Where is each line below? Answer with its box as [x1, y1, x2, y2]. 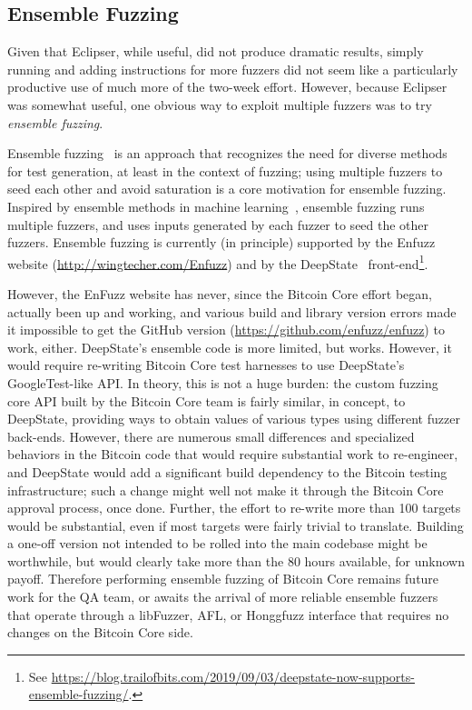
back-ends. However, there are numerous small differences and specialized [7, 426, 415, 445]
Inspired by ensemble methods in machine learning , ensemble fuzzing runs [7, 196, 425, 215]
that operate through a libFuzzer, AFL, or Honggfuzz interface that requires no [7, 605, 449, 624]
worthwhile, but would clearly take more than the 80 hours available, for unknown [7, 551, 465, 570]
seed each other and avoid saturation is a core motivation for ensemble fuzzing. [7, 179, 447, 198]
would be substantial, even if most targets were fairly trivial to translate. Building [7, 515, 464, 535]
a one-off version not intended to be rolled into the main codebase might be [7, 534, 428, 553]
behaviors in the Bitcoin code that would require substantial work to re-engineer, [7, 445, 458, 464]
